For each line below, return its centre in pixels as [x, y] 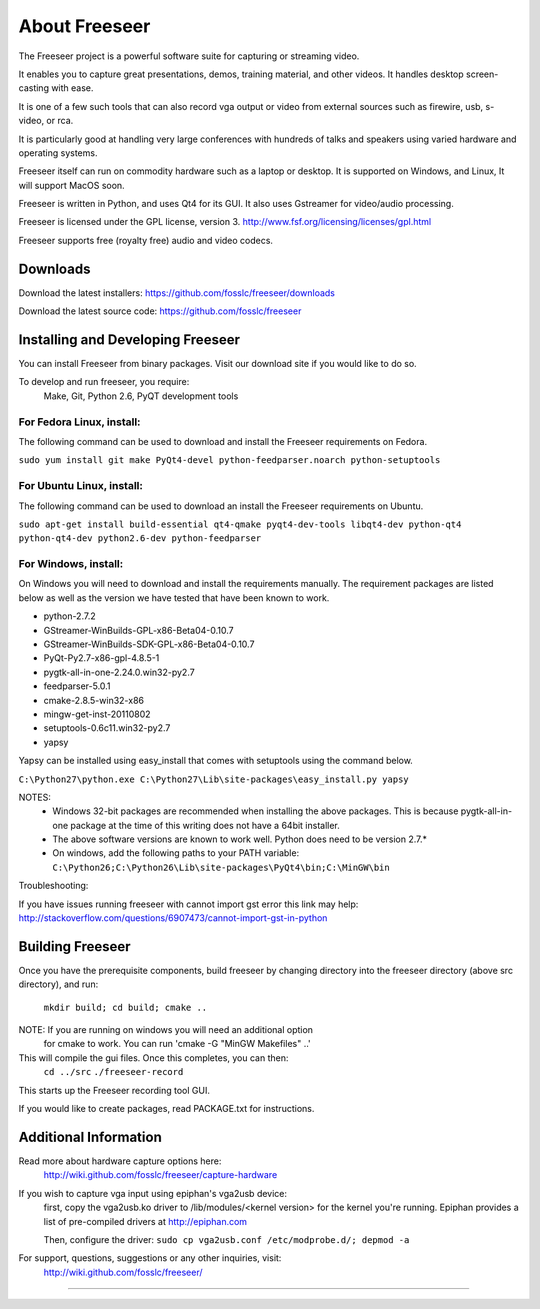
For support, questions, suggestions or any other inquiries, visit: [150, 1258]
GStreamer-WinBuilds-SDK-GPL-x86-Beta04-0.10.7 [149, 644]
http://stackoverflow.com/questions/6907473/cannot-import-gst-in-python [173, 918]
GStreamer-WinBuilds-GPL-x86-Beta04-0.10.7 [138, 630]
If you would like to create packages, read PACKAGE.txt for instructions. [166, 1109]
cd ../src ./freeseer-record [113, 1072]
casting [34, 88]
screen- [482, 74]
